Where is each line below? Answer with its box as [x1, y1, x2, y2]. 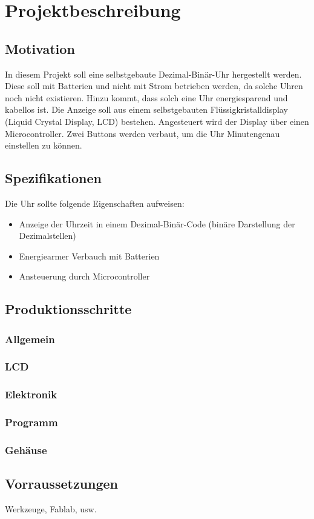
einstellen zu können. [5, 139, 82, 152]
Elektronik [5, 387, 57, 402]
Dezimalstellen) [19, 229, 76, 242]
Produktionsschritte [5, 300, 132, 318]
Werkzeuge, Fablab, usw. [5, 503, 97, 515]
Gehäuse [5, 442, 47, 457]
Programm [5, 415, 58, 430]
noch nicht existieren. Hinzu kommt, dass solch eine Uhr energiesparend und [5, 91, 288, 104]
